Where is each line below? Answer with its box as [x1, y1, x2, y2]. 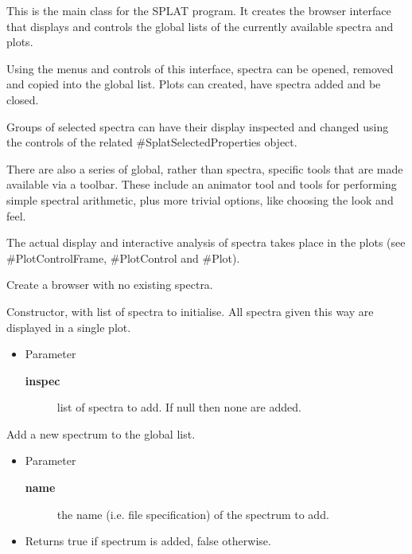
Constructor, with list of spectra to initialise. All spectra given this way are [6, 302, 374, 319]
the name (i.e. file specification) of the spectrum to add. [56, 505, 329, 522]
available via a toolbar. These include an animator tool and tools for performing [6, 176, 397, 193]
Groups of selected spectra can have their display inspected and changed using [6, 118, 389, 135]
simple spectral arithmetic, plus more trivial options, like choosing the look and [6, 191, 394, 208]
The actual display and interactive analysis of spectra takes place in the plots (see [6, 234, 406, 251]
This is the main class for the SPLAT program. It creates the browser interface [6, 2, 391, 18]
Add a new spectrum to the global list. [6, 425, 196, 442]
